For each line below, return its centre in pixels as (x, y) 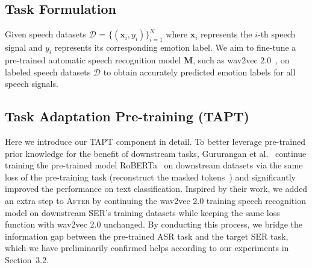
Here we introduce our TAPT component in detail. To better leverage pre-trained (155, 141)
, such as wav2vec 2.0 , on (241, 60)
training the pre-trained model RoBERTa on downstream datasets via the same (154, 165)
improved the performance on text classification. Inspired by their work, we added (156, 189)
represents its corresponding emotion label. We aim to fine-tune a (175, 47)
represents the (226, 34)
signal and (24, 47)
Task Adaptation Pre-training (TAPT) (127, 116)
